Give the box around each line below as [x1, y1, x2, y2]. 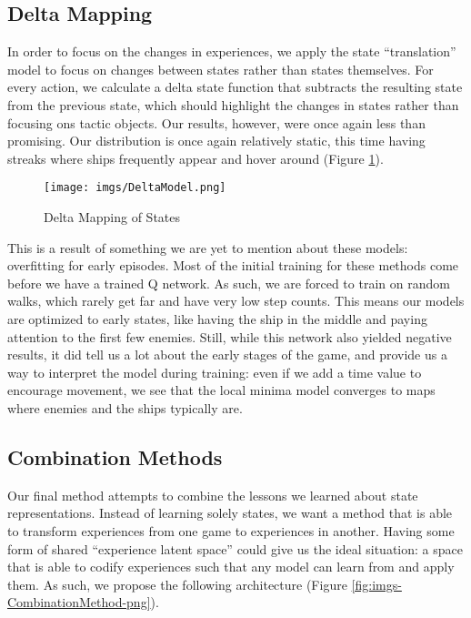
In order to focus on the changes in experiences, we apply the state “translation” [7, 42, 456, 61]
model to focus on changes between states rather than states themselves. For [7, 59, 434, 78]
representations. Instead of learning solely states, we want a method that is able [7, 503, 453, 522]
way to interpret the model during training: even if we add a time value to [7, 362, 422, 381]
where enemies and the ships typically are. [7, 398, 243, 417]
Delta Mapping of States [44, 208, 181, 227]
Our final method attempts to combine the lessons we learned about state [7, 485, 418, 504]
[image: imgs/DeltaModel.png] [44, 181, 226, 195]
